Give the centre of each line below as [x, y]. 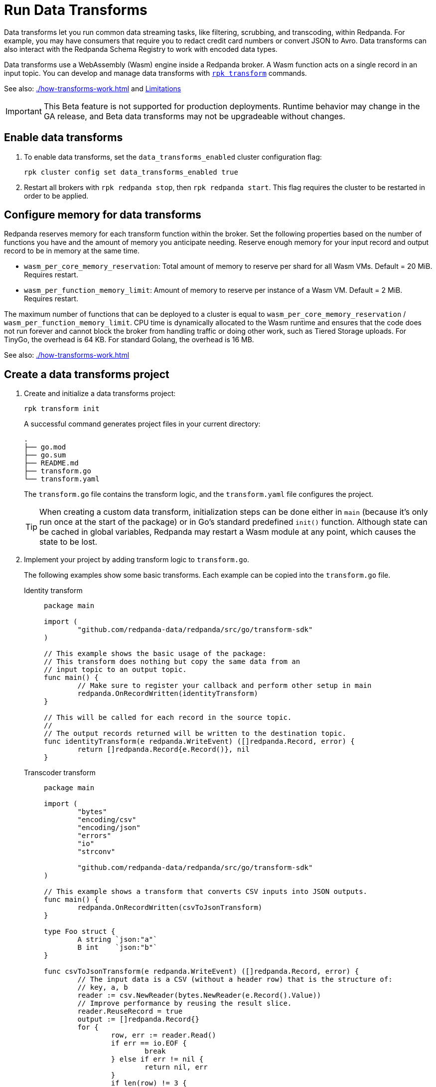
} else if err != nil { [157, 1059]
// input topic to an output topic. [115, 670]
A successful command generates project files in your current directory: [142, 424]
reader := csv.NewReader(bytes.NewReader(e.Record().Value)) [199, 995]
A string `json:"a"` [117, 940]
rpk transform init [62, 409]
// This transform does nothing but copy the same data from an [172, 662]
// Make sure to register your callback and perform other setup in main [224, 686]
